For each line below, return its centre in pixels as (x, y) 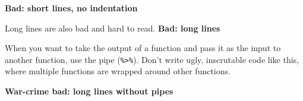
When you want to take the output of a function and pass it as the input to (143, 48)
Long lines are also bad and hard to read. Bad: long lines (113, 28)
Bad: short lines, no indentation (71, 8)
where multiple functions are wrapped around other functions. (118, 71)
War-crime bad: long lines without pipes (89, 91)
